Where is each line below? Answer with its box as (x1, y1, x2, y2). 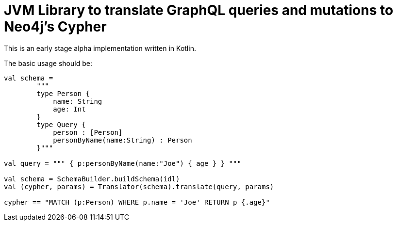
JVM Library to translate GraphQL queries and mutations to (4, 2, 394, 18)
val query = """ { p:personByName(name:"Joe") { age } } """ (4, 159, 241, 167)
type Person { (36, 89, 90, 97)
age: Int (53, 105, 86, 113)
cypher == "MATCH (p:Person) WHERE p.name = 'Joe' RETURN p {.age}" (4, 198, 270, 206)
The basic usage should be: (4, 59, 92, 67)
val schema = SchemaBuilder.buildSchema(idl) (4, 175, 180, 183)
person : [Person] (53, 128, 123, 136)
